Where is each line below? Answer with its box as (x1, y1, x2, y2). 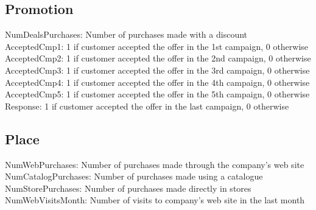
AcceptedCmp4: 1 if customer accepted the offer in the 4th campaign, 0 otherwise (5, 75, 310, 88)
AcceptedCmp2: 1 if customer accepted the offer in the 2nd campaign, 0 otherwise (5, 52, 311, 65)
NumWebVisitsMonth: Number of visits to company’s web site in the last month (5, 194, 305, 206)
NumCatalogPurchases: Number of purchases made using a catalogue (5, 170, 263, 183)
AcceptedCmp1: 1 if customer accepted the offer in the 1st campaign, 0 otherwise (5, 40, 309, 52)
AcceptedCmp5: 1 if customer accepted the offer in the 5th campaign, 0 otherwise (5, 88, 310, 100)
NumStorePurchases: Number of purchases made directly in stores (5, 181, 251, 194)
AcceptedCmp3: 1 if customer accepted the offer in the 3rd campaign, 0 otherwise (5, 63, 310, 76)
